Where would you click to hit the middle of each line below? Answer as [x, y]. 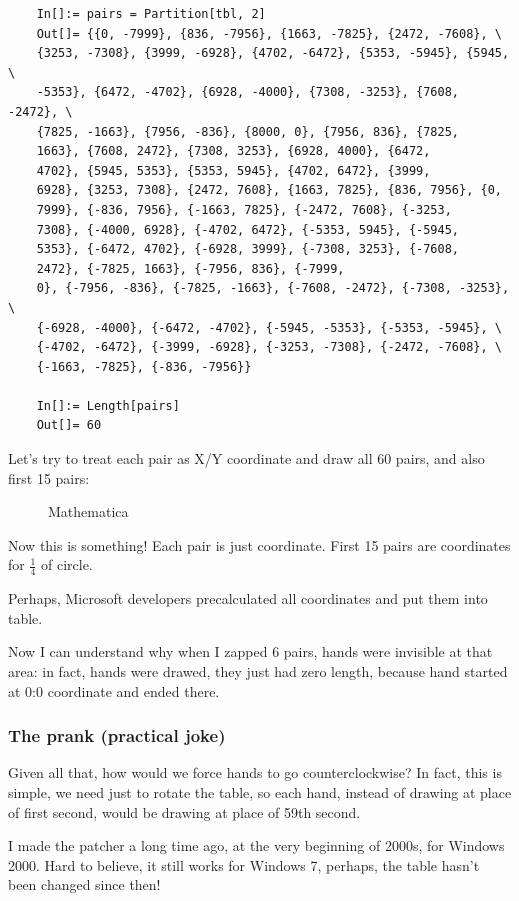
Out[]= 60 [69, 425]
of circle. [67, 564]
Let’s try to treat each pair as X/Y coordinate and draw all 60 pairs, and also [246, 458]
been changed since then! [84, 884]
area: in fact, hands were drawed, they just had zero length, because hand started [258, 671]
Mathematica [88, 511]
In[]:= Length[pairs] [108, 405]
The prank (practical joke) [117, 735]
